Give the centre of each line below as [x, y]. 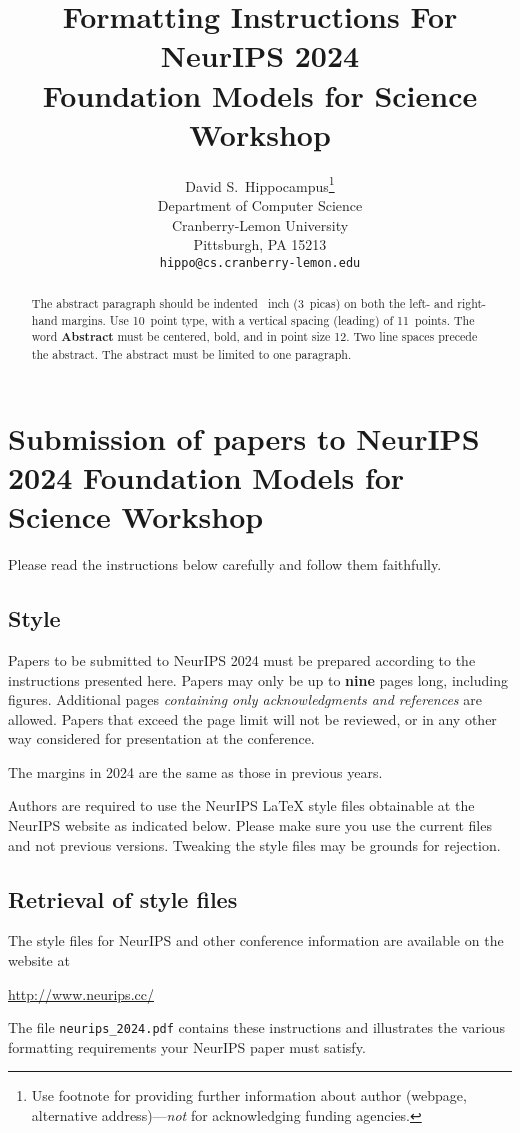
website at [39, 960]
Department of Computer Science [260, 204]
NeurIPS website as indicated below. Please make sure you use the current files [250, 825]
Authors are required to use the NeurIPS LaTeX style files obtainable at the [241, 805]
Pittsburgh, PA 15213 [260, 244]
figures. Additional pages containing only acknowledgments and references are [245, 699]
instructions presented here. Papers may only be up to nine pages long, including [258, 679]
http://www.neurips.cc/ [81, 993]
